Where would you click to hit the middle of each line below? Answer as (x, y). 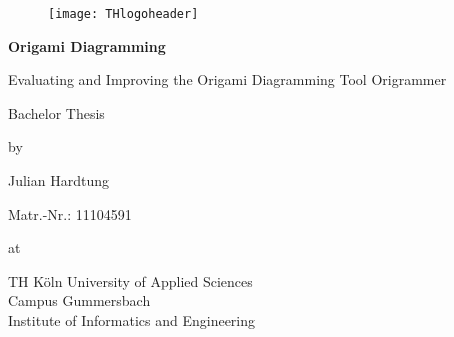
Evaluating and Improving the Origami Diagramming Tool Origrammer (227, 79)
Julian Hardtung (58, 180)
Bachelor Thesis (56, 112)
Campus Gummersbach (79, 300)
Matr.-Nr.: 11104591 (70, 213)
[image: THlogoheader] (123, 14)
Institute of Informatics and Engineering (132, 320)
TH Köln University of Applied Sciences (130, 280)
